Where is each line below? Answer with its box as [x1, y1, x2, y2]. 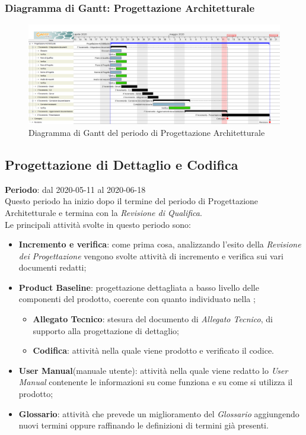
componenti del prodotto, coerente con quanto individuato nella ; [18, 293, 256, 305]
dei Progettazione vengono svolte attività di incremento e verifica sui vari [18, 249, 283, 262]
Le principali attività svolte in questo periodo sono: [5, 218, 191, 230]
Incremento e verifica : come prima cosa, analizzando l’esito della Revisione [18, 238, 301, 250]
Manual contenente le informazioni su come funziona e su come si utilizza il [18, 376, 293, 388]
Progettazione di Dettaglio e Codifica [5, 155, 238, 173]
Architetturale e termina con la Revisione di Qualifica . [5, 206, 202, 218]
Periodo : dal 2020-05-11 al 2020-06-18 [5, 183, 146, 195]
